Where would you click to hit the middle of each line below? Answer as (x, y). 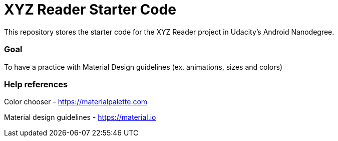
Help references (36, 84)
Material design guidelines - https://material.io (80, 117)
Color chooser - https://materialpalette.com (76, 102)
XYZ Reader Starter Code (90, 10)
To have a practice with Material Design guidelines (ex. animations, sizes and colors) (143, 67)
